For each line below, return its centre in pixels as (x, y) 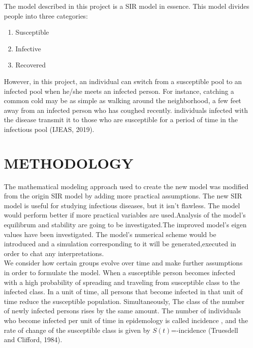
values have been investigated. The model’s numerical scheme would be (110, 234)
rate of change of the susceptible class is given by (77, 330)
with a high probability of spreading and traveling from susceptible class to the (122, 282)
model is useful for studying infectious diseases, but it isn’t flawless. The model (122, 205)
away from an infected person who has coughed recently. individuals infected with (126, 110)
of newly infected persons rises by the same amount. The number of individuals (122, 311)
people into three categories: (46, 15)
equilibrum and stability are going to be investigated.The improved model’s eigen (125, 225)
